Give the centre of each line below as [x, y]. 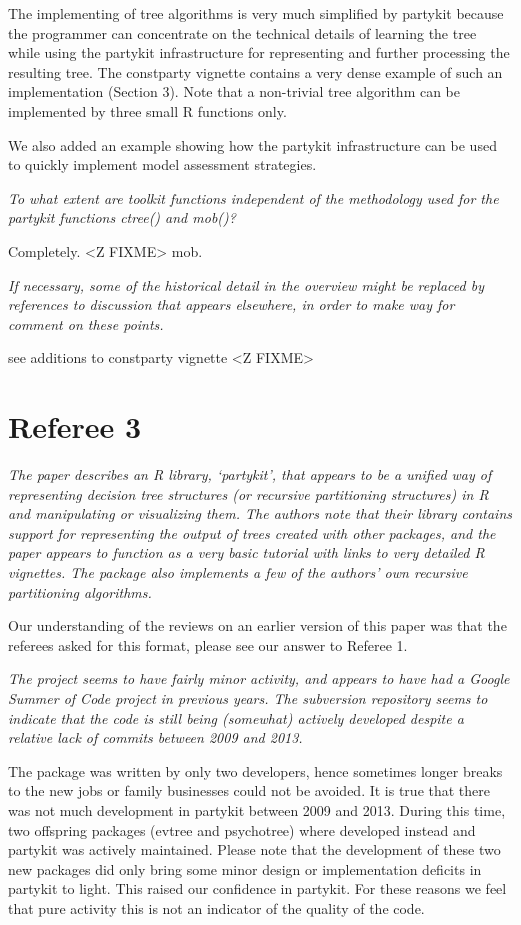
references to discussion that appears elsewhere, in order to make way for [231, 304]
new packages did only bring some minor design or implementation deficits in [245, 868]
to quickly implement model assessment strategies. [162, 164]
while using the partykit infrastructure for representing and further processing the [259, 52]
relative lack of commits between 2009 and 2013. [155, 737]
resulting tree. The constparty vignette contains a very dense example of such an [255, 71]
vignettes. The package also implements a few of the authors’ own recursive [238, 572]
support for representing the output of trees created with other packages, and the [252, 532]
